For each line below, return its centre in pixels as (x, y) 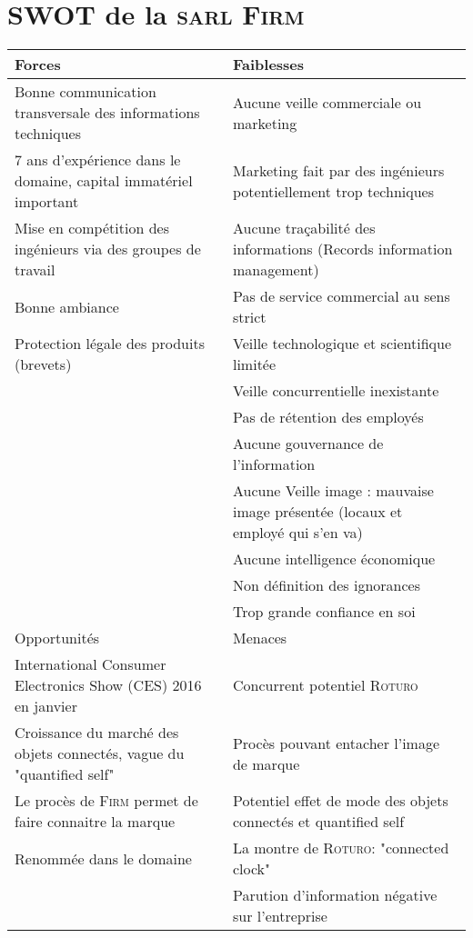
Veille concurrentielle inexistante (336, 391)
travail (35, 270)
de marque (266, 763)
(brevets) (43, 364)
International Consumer (91, 664)
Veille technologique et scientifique (342, 344)
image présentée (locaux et (317, 512)
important (47, 202)
